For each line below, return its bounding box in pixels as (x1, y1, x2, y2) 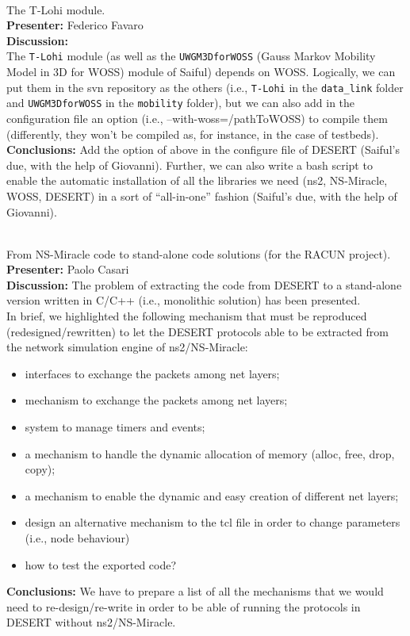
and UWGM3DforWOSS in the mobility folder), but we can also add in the (6, 94, 355, 111)
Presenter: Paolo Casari (6, 261, 129, 278)
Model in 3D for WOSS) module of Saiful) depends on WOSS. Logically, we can (6, 63, 396, 80)
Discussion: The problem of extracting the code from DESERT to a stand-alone (6, 276, 402, 293)
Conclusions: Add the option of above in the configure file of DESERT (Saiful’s (6, 141, 400, 158)
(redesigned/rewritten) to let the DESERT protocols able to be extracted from (6, 323, 389, 339)
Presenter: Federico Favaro (6, 17, 144, 33)
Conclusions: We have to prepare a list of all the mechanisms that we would (6, 583, 384, 600)
